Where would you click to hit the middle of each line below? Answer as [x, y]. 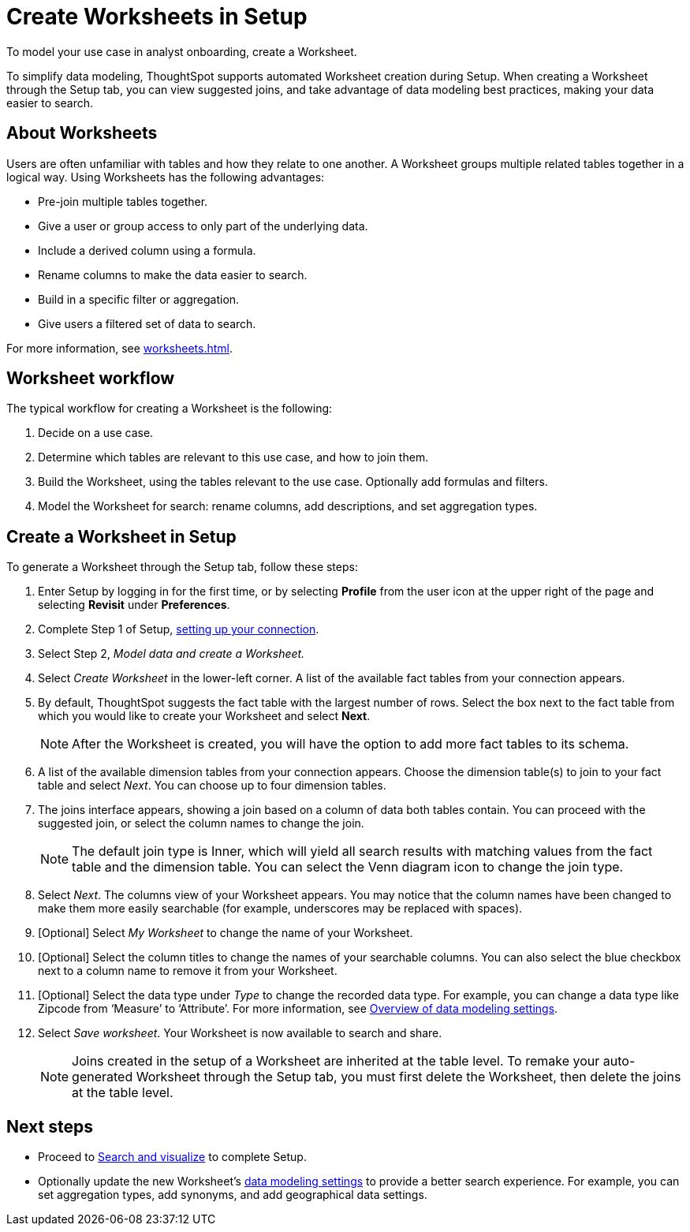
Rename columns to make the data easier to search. [173, 274]
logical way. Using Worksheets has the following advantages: [166, 177]
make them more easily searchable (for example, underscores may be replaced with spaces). [280, 909]
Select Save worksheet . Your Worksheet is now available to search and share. [240, 1033]
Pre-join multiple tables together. [123, 201]
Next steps [50, 1126]
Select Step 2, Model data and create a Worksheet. [172, 654]
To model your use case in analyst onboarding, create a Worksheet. [182, 51]
